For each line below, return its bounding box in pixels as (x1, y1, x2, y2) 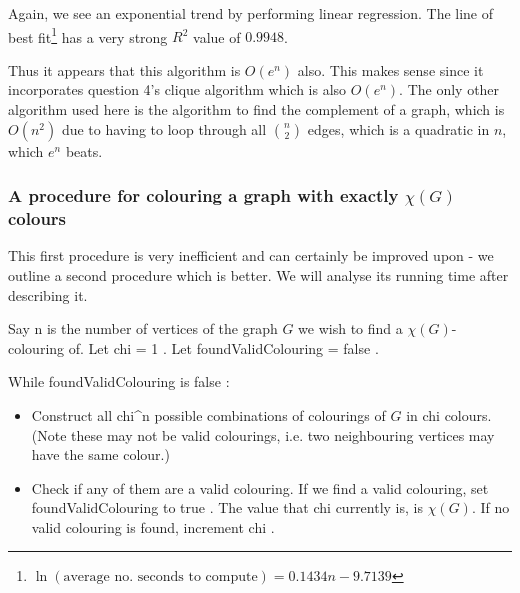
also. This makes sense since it (297, 59, 484, 80)
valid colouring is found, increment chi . (31, 516, 275, 537)
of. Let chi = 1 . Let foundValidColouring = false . (68, 337, 379, 358)
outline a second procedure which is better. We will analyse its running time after (8, 264, 509, 285)
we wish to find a (298, 318, 403, 339)
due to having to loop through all (61, 118, 267, 139)
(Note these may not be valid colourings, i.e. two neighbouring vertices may (31, 424, 495, 445)
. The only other (399, 79, 500, 100)
